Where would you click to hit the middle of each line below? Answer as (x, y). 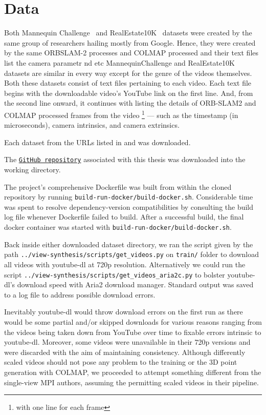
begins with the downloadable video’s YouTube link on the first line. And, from (129, 93)
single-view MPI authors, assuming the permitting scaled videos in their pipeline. (131, 382)
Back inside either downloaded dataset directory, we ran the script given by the (129, 244)
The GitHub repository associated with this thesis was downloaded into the (125, 159)
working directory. (32, 169)
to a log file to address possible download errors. (80, 294)
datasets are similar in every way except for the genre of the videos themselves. (128, 73)
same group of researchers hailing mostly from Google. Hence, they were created (130, 42)
